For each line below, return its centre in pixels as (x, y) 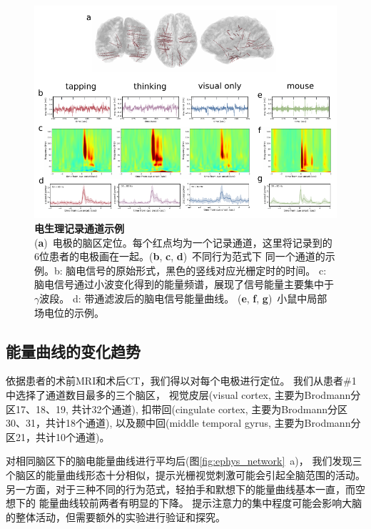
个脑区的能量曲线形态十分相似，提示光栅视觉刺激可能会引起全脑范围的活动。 (185, 474)
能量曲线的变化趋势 (73, 351)
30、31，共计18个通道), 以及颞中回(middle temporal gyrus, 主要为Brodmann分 (183, 423)
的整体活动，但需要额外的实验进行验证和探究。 (116, 516)
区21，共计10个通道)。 (58, 436)
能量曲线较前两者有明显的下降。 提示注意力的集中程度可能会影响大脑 (200, 503)
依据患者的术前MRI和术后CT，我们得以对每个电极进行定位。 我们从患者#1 (181, 381)
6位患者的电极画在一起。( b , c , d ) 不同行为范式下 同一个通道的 (180, 256)
